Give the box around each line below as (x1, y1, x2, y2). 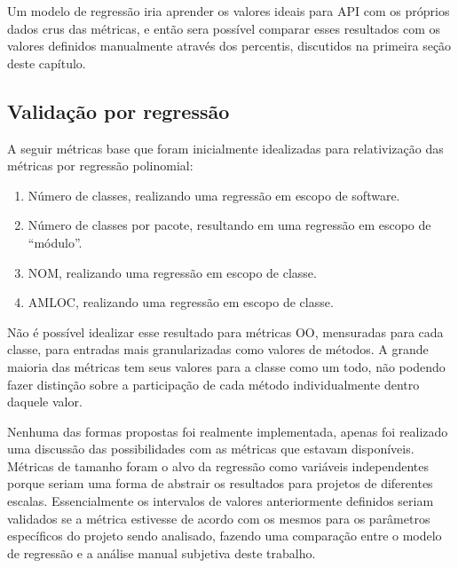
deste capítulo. (7, 53, 86, 72)
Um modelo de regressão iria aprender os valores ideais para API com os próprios (7, 2, 450, 20)
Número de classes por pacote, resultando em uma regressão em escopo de (28, 216, 431, 234)
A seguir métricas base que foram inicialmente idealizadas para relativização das (7, 138, 444, 157)
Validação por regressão (7, 97, 230, 124)
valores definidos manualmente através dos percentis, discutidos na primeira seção (7, 36, 452, 55)
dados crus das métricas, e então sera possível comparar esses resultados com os (7, 19, 441, 37)
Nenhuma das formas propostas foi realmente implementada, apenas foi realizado (7, 422, 448, 440)
